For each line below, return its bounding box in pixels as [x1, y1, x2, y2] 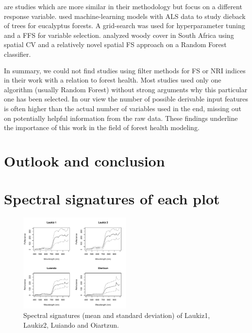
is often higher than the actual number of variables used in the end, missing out [4, 103, 241, 113]
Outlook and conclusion [4, 150, 165, 170]
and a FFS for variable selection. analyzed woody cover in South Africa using [4, 30, 234, 40]
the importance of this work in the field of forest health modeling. [4, 122, 200, 133]
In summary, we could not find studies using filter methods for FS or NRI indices [4, 65, 246, 75]
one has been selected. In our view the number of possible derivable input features [4, 94, 248, 104]
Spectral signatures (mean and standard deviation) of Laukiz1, [23, 310, 210, 320]
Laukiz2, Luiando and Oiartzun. [23, 319, 119, 330]
